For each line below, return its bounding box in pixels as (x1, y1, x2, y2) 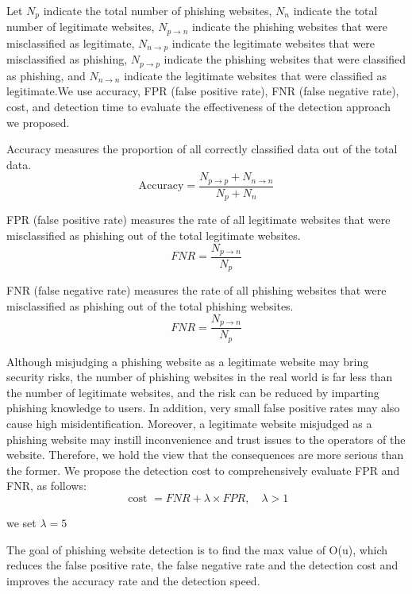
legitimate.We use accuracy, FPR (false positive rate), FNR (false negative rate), (6, 83, 399, 99)
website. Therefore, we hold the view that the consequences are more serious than (6, 446, 404, 463)
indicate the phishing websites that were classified (164, 51, 406, 67)
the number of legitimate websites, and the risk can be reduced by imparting (6, 384, 379, 400)
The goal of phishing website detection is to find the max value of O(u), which (6, 541, 388, 557)
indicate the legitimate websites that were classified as (124, 67, 387, 83)
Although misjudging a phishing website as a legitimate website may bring (6, 353, 369, 369)
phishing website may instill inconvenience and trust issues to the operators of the (6, 430, 406, 447)
